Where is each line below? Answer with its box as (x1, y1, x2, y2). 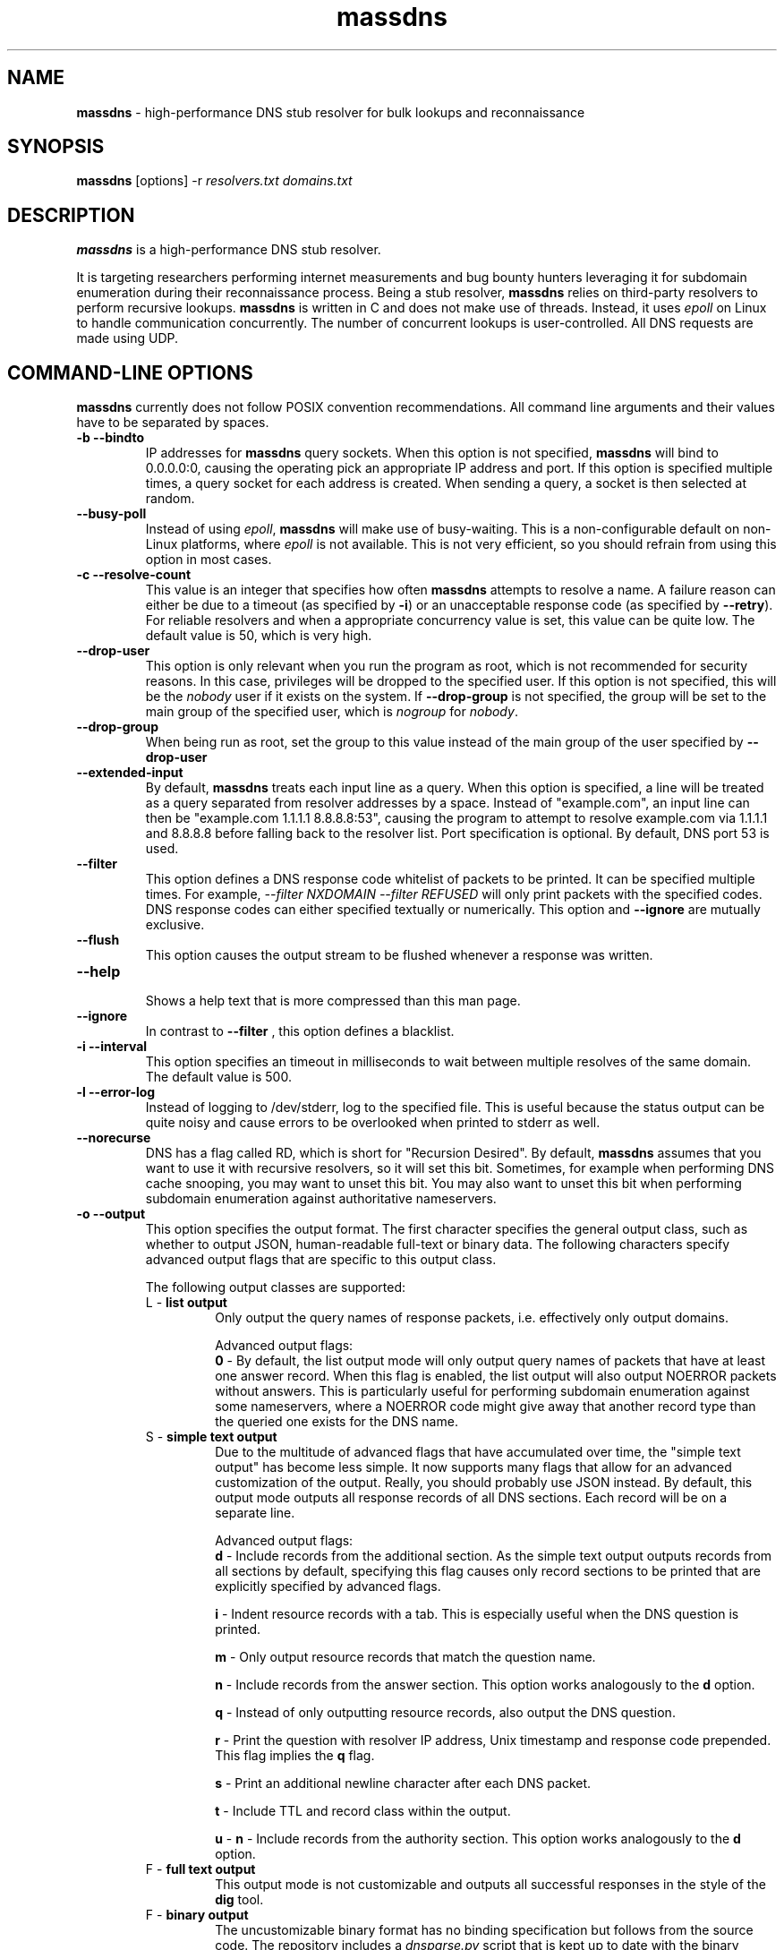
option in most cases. (145, 552, 272, 568)
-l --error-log (76, 1084, 156, 1100)
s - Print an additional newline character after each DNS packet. (215, 1775, 592, 1792)
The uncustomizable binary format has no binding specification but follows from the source (215, 1922, 754, 1938)
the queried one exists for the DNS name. (215, 1414, 458, 1430)
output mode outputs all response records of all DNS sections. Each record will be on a (215, 1490, 727, 1506)
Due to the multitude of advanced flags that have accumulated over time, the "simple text (215, 1444, 741, 1460)
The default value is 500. (145, 1069, 292, 1085)
